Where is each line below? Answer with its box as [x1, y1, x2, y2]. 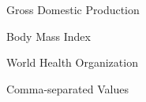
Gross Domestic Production [6, 2, 140, 17]
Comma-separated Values [6, 80, 129, 97]
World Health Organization [6, 54, 138, 71]
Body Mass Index [6, 27, 91, 44]
